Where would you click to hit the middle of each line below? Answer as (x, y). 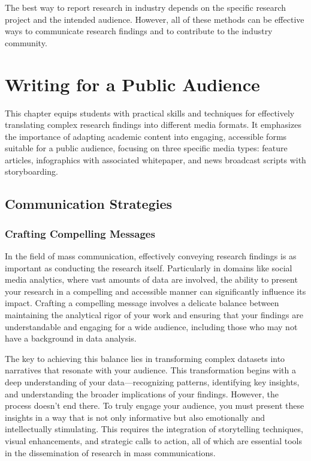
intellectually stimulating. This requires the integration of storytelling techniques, (154, 429)
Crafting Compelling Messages (80, 233)
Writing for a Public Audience (132, 84)
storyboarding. (31, 171)
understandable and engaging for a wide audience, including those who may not (151, 326)
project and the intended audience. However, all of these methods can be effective (155, 19)
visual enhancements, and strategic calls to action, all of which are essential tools (154, 440)
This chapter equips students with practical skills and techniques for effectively (150, 113)
